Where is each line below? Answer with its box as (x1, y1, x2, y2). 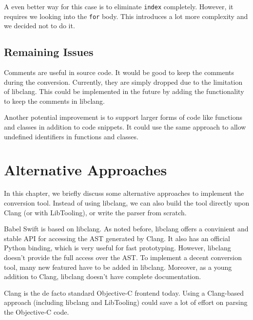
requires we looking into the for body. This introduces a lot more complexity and (4, 11, 248, 21)
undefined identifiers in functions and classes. (4, 131, 138, 141)
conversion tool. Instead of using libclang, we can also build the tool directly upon (4, 197, 250, 207)
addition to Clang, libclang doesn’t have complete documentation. (4, 271, 201, 282)
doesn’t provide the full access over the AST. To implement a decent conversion (4, 252, 242, 262)
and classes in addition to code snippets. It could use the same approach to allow (4, 122, 246, 132)
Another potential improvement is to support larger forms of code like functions (4, 112, 243, 122)
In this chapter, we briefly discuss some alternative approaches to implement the (4, 188, 244, 198)
